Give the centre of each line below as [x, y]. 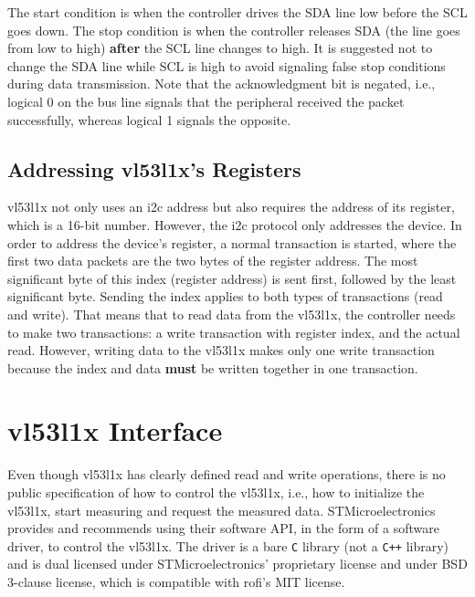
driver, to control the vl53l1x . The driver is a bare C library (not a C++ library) [228, 545]
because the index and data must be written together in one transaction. [213, 367]
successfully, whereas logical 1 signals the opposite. [149, 119]
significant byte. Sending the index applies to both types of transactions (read [225, 296]
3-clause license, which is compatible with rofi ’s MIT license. [176, 582]
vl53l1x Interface [115, 430]
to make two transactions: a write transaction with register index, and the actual [234, 332]
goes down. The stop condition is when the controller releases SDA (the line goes [234, 30]
